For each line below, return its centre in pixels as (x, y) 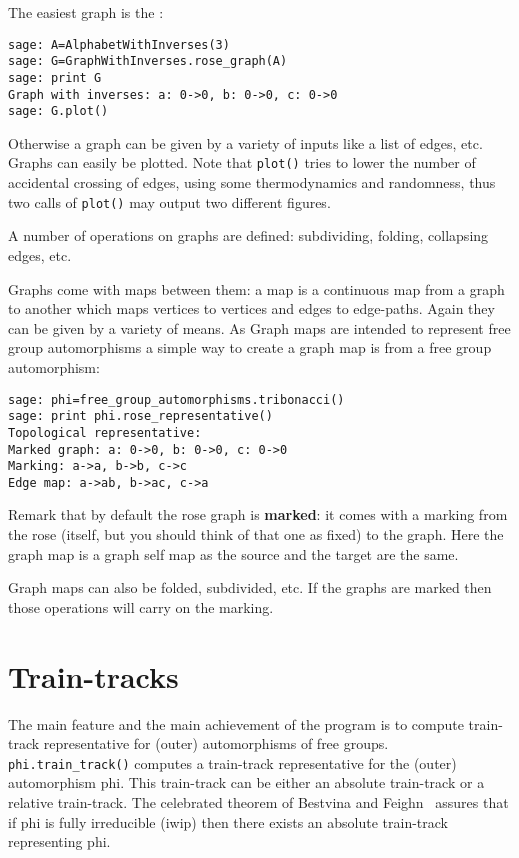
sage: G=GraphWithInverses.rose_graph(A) (148, 61)
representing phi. (59, 841)
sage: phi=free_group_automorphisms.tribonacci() (176, 399)
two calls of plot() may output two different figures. (169, 201)
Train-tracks (93, 675)
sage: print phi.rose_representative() (140, 416)
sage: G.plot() (58, 111)
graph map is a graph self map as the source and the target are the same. (233, 553)
